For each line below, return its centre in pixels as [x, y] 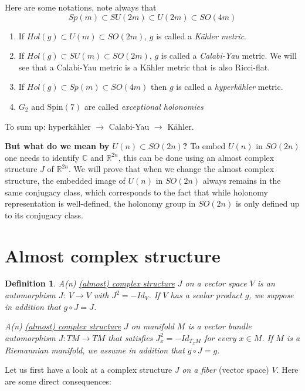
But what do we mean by [57, 146]
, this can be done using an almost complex [196, 157]
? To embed [204, 146]
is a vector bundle [220, 326]
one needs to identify [42, 157]
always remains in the [242, 180]
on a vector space [216, 283]
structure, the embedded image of [65, 180]
